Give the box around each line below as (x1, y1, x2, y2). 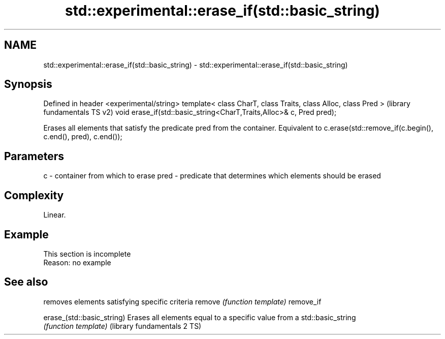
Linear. (43, 210, 66, 220)
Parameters (4, 149, 64, 163)
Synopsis (4, 78, 52, 91)
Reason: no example (43, 258, 111, 267)
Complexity (4, 189, 64, 202)
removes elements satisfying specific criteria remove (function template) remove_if (43, 297, 322, 306)
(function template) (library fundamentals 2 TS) (43, 321, 202, 330)
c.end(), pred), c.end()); (43, 132, 122, 141)
